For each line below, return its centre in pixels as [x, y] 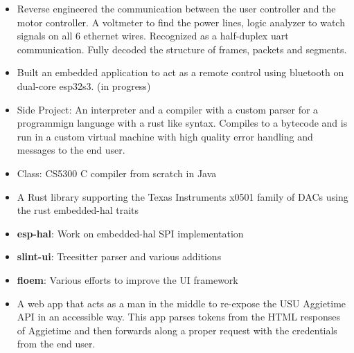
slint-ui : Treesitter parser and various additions [119, 256]
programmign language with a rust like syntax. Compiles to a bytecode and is [182, 123]
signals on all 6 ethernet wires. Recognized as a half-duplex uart [153, 36]
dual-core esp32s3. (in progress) [84, 85]
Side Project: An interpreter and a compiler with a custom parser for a [168, 109]
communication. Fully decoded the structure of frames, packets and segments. [182, 49]
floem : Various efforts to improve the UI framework [127, 279]
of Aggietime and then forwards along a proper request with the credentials [177, 330]
